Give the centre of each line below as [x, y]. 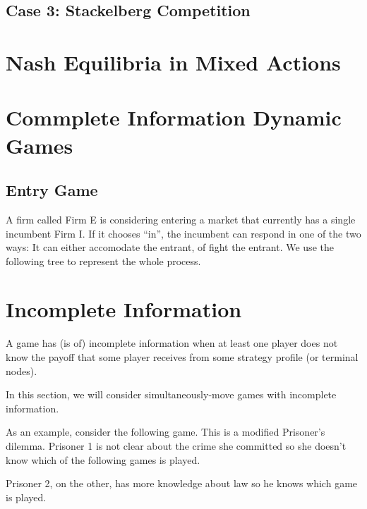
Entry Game [52, 190]
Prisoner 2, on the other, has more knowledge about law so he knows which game [182, 483]
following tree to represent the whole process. [103, 260]
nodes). [22, 370]
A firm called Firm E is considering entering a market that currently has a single [181, 219]
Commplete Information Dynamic [174, 117]
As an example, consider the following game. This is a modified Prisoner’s [166, 432]
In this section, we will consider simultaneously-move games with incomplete [171, 394]
